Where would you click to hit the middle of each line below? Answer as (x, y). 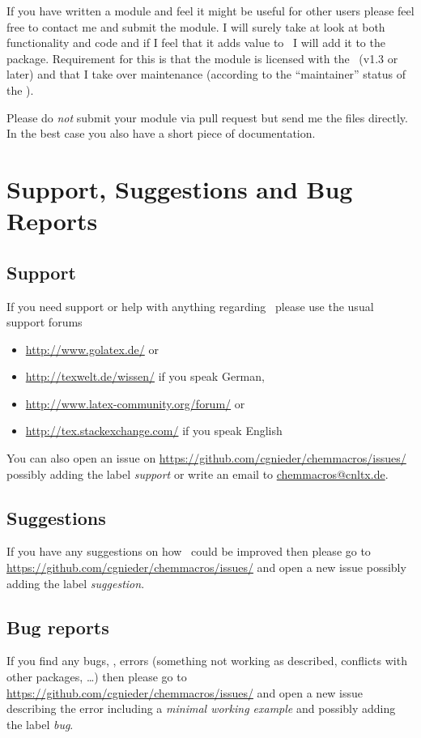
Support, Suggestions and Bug (180, 188)
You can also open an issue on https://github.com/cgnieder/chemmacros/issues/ (206, 458)
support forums (45, 322)
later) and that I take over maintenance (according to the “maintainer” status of (206, 74)
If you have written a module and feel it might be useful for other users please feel (210, 11)
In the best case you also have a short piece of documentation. (161, 133)
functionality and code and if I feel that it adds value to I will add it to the (196, 43)
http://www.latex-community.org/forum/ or (135, 403)
